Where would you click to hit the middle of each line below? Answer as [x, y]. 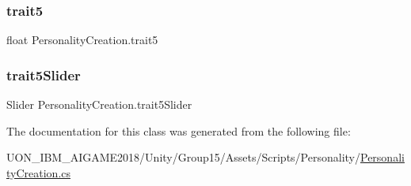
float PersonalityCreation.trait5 [82, 40]
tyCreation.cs [39, 172]
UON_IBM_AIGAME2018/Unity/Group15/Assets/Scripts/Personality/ [183, 157]
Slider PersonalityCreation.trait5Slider [99, 104]
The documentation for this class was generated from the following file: [179, 130]
